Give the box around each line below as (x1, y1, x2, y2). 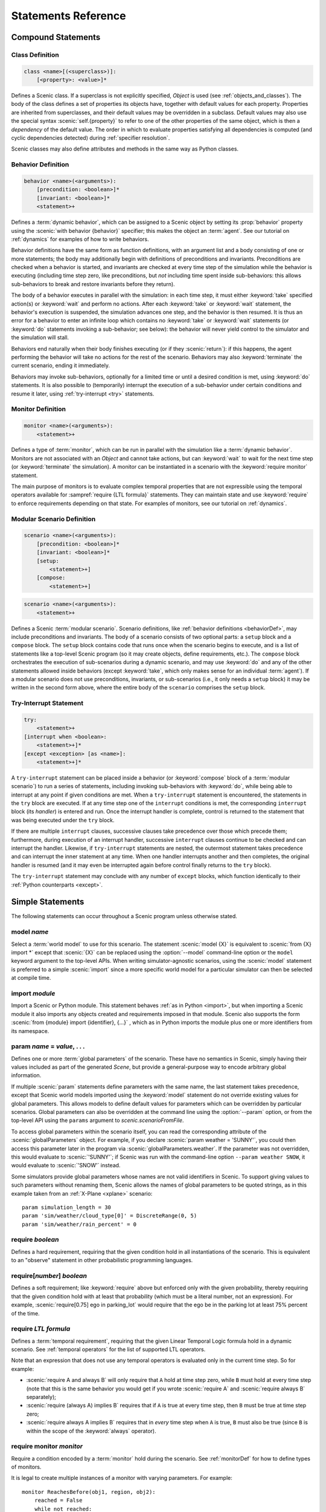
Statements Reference (11, 9, 126, 22)
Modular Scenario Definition (11, 515, 96, 523)
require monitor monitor (11, 1442, 83, 1451)
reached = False (34, 1497, 83, 1504)
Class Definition (11, 50, 60, 59)
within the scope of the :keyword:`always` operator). (26, 1427, 156, 1435)
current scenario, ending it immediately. (11, 362, 110, 369)
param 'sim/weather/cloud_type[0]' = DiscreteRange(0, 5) (22, 1213, 197, 1219)
